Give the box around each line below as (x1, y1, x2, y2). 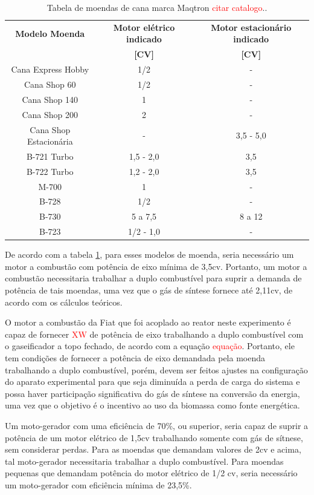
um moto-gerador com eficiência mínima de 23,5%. (5, 478, 192, 491)
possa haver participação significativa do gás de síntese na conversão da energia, (5, 387, 300, 399)
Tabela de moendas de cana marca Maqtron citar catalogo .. (46, 1, 268, 13)
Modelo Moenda (15, 27, 85, 39)
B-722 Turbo (26, 165, 74, 177)
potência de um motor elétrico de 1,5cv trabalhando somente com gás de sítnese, (5, 431, 303, 444)
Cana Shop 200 (22, 108, 78, 120)
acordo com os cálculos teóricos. (5, 295, 123, 308)
